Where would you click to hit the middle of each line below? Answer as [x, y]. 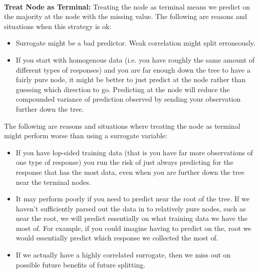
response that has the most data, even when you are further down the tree [130, 172]
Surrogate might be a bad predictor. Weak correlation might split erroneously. [136, 43]
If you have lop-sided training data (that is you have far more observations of [134, 152]
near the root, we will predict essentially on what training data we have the [132, 218]
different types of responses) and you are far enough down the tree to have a [133, 69]
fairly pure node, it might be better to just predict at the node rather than [131, 79]
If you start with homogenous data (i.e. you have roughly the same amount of [135, 59]
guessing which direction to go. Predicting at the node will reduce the [123, 89]
